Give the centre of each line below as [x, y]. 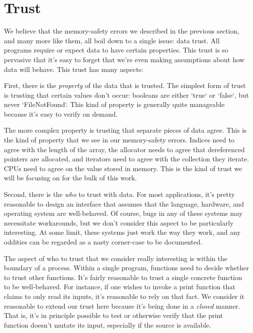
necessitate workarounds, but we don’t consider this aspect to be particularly [119, 222]
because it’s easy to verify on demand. [61, 114]
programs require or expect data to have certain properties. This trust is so [116, 50]
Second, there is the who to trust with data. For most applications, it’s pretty [119, 194]
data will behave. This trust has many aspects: [74, 69]
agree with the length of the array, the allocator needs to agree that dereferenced [124, 149]
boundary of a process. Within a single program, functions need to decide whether [126, 268]
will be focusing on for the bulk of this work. [71, 178]
